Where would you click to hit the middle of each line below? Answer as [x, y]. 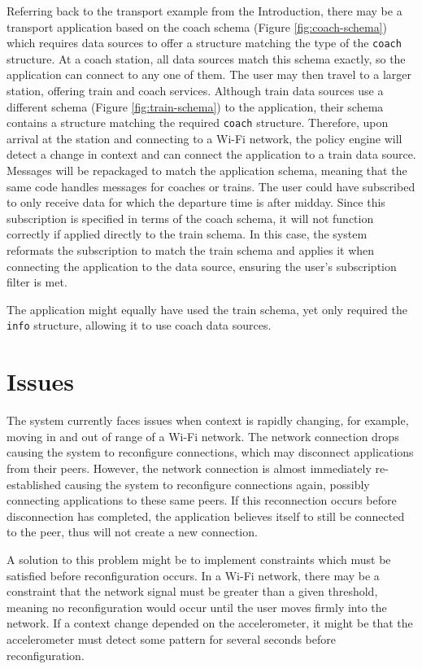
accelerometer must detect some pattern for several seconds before [171, 638]
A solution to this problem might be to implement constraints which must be [199, 559]
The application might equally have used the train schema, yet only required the [207, 309]
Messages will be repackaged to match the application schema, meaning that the [207, 171]
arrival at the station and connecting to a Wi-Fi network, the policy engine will [204, 138]
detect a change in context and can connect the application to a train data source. [211, 154]
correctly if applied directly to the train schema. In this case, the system [187, 234]
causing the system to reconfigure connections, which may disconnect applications [210, 452]
